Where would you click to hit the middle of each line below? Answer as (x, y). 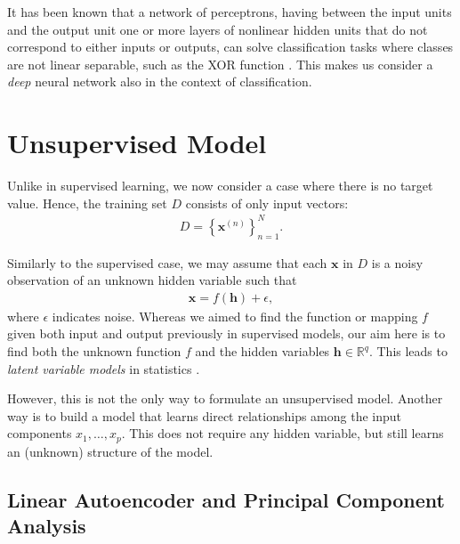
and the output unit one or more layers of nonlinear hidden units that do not (218, 29)
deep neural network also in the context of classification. (160, 81)
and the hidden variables (262, 351)
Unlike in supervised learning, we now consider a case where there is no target (220, 186)
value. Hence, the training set (87, 203)
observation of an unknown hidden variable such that (152, 280)
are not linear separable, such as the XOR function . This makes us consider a (220, 64)
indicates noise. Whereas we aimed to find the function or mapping (235, 316)
